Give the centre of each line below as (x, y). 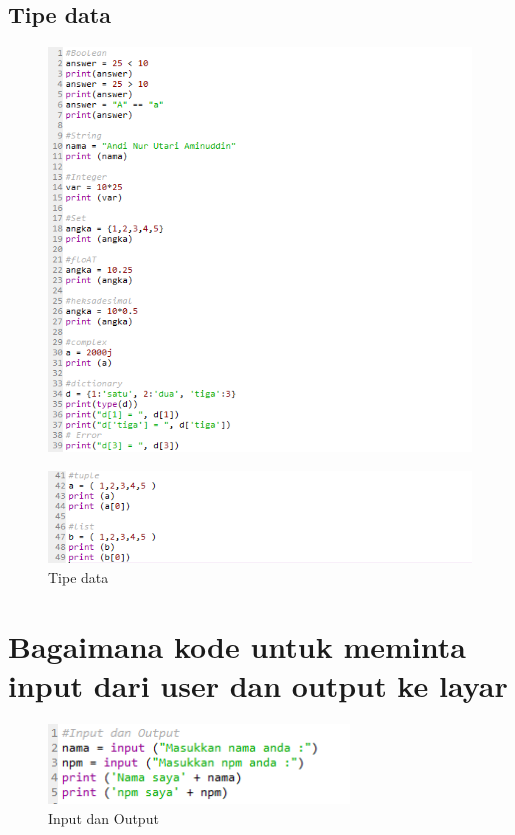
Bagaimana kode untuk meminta (237, 645)
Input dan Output (103, 817)
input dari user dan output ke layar (258, 684)
